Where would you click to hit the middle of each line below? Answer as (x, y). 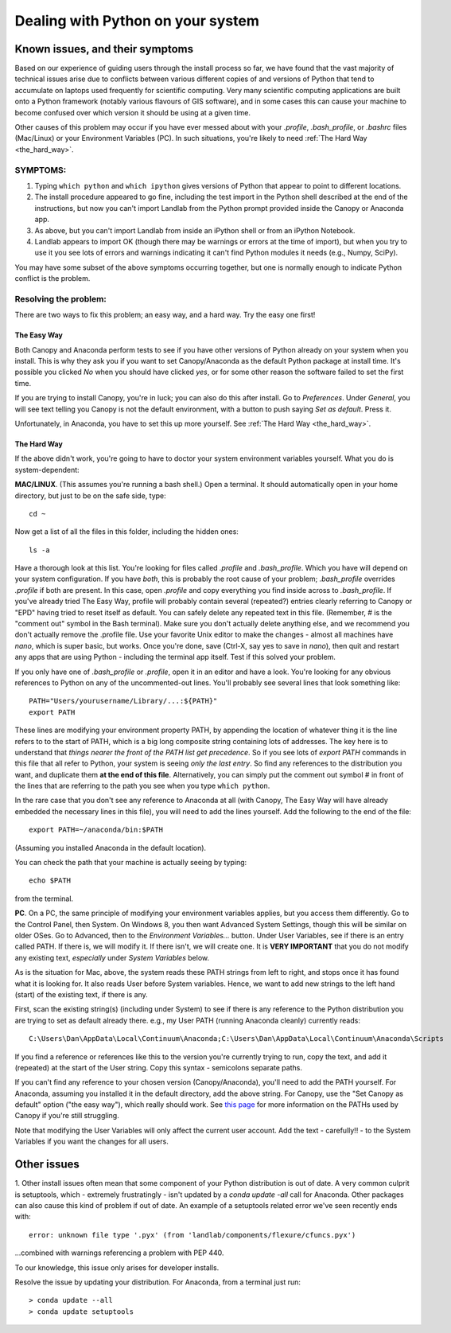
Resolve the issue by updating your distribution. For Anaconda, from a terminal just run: (158, 1282)
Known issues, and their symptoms (104, 49)
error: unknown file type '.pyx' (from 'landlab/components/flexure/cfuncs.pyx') (192, 1235)
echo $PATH (50, 881)
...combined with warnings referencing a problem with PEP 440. (119, 1253)
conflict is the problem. (52, 279)
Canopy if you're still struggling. (67, 1116)
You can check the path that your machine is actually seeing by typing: (131, 863)
